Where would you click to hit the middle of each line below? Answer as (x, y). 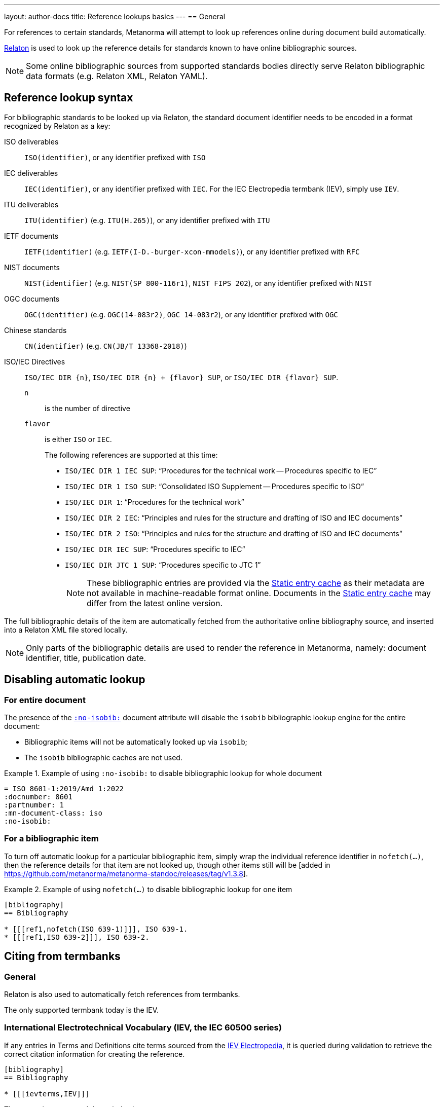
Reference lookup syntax (69, 98)
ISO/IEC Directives (35, 361)
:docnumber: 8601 (38, 797)
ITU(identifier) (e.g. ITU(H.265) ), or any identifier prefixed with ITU (147, 220)
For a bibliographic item (51, 839)
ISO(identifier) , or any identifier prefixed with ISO (115, 157)
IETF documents (31, 236)
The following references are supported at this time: (131, 455)
